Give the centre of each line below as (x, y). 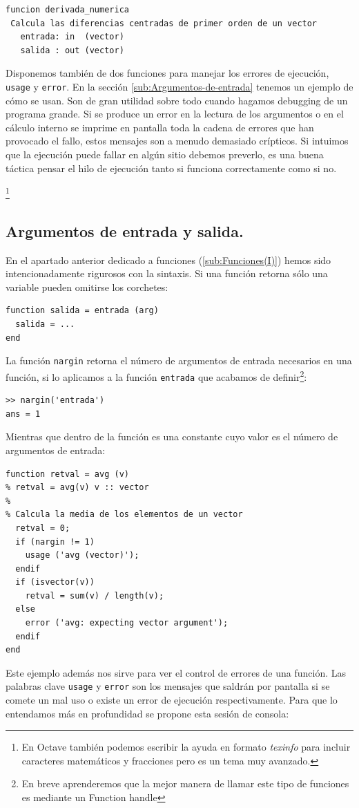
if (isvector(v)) (55, 582)
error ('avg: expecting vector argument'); (127, 623)
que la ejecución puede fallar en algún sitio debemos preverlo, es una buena (165, 154)
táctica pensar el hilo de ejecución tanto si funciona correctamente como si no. (171, 168)
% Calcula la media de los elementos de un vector (124, 515)
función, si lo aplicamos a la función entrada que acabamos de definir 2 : (156, 375)
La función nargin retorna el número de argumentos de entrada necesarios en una (179, 360)
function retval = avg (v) (67, 474)
